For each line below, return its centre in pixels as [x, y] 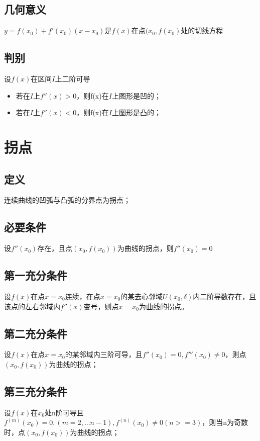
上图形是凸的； [136, 112]
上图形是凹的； [136, 95]
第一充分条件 [36, 275]
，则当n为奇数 [225, 422]
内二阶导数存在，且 [225, 296]
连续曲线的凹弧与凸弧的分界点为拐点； [67, 200]
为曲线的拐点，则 [145, 248]
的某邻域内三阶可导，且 [104, 354]
